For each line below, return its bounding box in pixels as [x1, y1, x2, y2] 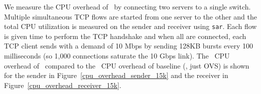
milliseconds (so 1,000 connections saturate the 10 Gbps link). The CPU [4, 50, 230, 61]
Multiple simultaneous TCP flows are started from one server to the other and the [4, 11, 257, 21]
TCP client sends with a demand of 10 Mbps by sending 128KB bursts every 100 [4, 40, 253, 51]
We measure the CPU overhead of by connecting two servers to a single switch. [4, 1, 251, 11]
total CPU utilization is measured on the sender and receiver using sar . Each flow [4, 21, 257, 31]
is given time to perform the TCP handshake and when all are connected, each [4, 30, 246, 41]
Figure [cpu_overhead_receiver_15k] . [4, 79, 121, 90]
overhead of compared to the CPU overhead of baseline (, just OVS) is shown [4, 60, 249, 70]
